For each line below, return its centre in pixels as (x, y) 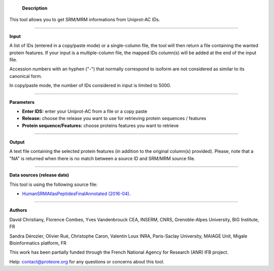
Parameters (22, 102)
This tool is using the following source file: (54, 184)
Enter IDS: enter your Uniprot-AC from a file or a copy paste (84, 111)
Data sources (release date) (39, 175)
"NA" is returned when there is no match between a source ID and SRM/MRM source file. (102, 158)
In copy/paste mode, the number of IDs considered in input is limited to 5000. (90, 86)
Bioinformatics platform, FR (38, 243)
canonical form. (26, 76)
